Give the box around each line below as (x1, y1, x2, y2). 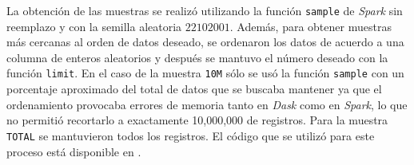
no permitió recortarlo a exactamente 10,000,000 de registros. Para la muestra (6, 112, 388, 128)
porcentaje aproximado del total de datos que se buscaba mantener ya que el (6, 81, 382, 97)
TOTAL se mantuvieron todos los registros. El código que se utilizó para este (6, 127, 375, 143)
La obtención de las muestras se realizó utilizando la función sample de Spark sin (6, 2, 403, 18)
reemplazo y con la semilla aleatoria (6, 18, 182, 34)
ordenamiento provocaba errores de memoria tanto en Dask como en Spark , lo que (6, 96, 408, 112)
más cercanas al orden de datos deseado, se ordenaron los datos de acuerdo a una (6, 33, 404, 50)
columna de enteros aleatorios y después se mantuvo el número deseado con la (6, 49, 388, 65)
